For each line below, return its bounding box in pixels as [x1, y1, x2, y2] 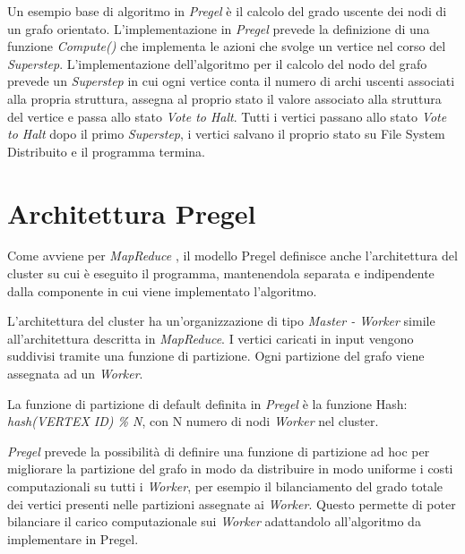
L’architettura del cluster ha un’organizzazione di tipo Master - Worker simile [7, 311, 435, 330]
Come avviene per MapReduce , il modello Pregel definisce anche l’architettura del [7, 246, 458, 265]
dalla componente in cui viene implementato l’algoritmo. [7, 281, 317, 300]
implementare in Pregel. [7, 529, 139, 548]
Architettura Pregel [7, 194, 256, 231]
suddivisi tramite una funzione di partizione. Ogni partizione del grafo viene [7, 346, 425, 365]
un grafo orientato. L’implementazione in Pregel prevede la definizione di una [7, 19, 430, 38]
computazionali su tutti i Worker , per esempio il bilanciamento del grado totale [7, 477, 443, 495]
